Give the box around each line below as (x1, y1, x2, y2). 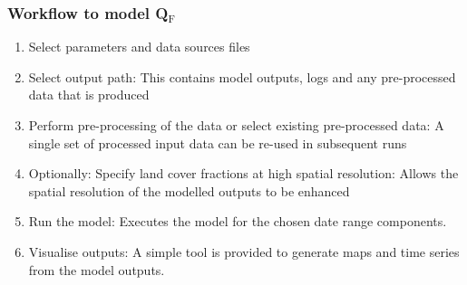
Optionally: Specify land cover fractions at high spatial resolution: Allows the (28, 164, 459, 183)
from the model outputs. (28, 260, 165, 279)
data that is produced (28, 85, 150, 104)
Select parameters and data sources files (28, 37, 250, 56)
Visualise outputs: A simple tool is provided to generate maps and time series (28, 242, 460, 261)
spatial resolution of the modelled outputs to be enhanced (28, 181, 350, 200)
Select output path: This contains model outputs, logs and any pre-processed (28, 67, 456, 86)
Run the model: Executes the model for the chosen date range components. (28, 212, 447, 231)
